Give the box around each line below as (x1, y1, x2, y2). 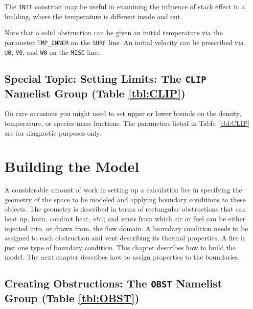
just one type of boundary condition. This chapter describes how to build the (4, 242, 236, 252)
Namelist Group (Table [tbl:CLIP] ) (4, 85, 185, 100)
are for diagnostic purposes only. (4, 127, 101, 138)
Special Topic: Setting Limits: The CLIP (4, 71, 207, 86)
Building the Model (4, 156, 139, 176)
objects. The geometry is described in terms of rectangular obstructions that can (4, 204, 246, 214)
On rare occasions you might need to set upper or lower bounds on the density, (4, 108, 241, 119)
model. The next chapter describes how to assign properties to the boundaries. (4, 252, 240, 262)
